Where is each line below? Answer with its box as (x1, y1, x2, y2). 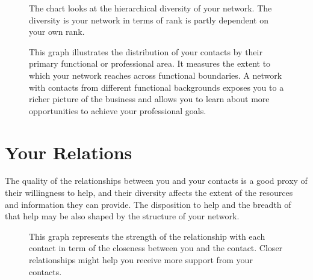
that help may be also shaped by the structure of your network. (5, 210, 240, 222)
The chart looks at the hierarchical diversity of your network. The (29, 2, 272, 14)
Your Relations (5, 139, 132, 164)
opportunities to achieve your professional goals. (29, 104, 206, 117)
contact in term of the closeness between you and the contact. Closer (29, 242, 283, 254)
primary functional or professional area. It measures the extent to (29, 57, 271, 70)
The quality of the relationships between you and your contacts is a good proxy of (5, 174, 308, 187)
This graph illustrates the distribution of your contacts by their (29, 45, 262, 58)
